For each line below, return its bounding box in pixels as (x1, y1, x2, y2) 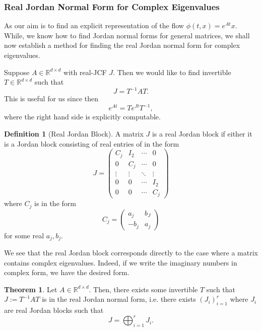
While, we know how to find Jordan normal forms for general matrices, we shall (4, 30, 250, 40)
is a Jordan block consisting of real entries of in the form (4, 138, 179, 149)
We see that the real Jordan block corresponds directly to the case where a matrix (4, 247, 258, 258)
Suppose (4, 67, 30, 77)
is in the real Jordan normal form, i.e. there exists (42, 294, 196, 304)
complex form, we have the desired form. (4, 267, 129, 278)
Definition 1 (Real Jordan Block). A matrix (4, 128, 144, 139)
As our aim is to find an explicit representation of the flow (4, 20, 184, 31)
